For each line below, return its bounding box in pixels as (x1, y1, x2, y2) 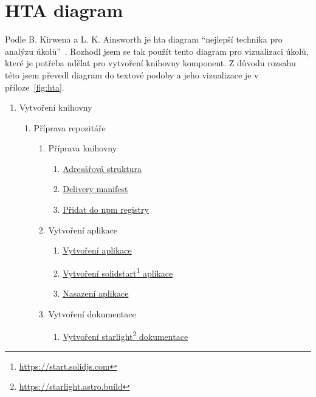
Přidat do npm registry (63, 203, 149, 216)
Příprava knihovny (48, 142, 117, 154)
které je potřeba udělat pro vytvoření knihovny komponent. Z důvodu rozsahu (5, 57, 296, 69)
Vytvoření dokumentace (48, 307, 136, 320)
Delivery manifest (63, 182, 128, 195)
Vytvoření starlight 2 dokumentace (63, 328, 188, 342)
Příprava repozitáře (33, 121, 106, 134)
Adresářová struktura (63, 162, 142, 174)
